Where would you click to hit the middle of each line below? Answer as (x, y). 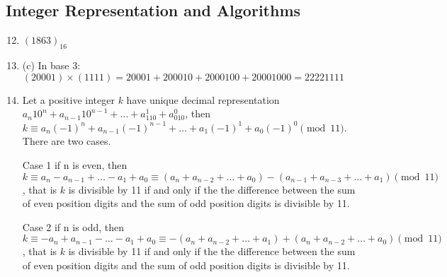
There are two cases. (67, 141)
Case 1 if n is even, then (75, 164)
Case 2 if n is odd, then (73, 226)
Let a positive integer (68, 99)
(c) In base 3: (51, 65)
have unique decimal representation (203, 99)
